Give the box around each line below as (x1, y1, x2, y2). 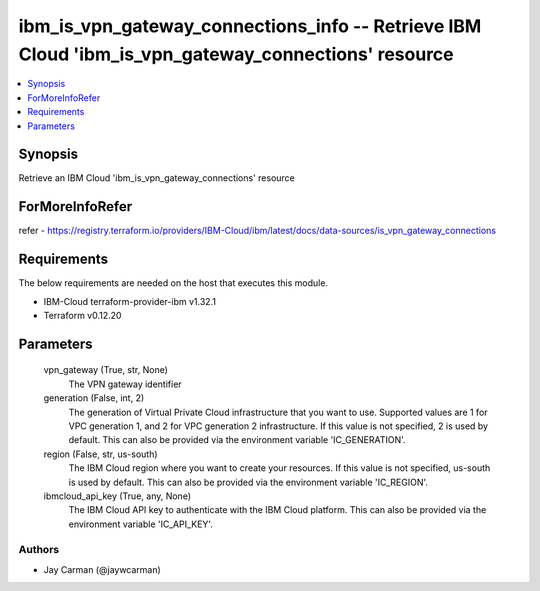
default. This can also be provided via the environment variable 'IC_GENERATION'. (68, 434, 406, 446)
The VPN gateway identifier (68, 378, 182, 390)
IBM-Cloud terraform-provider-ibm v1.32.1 (43, 295, 217, 307)
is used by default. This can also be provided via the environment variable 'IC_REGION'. (68, 476, 429, 488)
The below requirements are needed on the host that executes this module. (18, 277, 329, 289)
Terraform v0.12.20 (43, 310, 122, 322)
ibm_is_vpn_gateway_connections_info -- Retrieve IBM (18, 15, 482, 37)
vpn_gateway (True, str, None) (43, 364, 169, 376)
